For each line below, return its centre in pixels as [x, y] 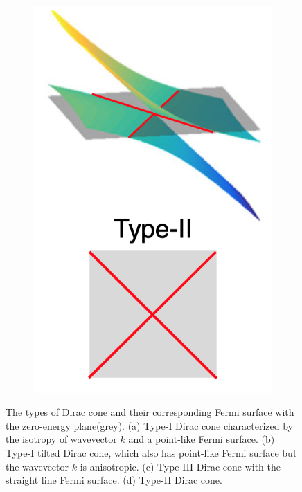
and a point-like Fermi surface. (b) [202, 439]
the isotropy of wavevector [61, 439]
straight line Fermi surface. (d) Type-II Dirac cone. [114, 480]
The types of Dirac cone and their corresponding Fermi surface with [150, 412]
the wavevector [37, 466]
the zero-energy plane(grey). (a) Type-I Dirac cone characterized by [149, 425]
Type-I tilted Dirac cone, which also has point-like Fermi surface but [151, 453]
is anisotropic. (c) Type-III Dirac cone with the [180, 466]
